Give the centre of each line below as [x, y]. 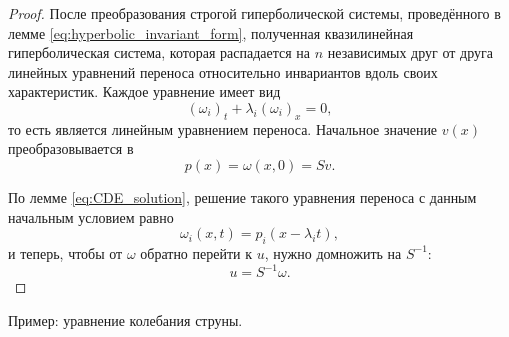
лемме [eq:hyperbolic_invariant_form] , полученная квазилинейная [211, 32]
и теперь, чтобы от [65, 252]
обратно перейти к [196, 252]
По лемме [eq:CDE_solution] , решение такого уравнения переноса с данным [242, 196]
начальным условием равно [91, 216]
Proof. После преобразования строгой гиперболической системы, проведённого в [254, 13]
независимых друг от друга [410, 52]
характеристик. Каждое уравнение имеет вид [144, 91]
